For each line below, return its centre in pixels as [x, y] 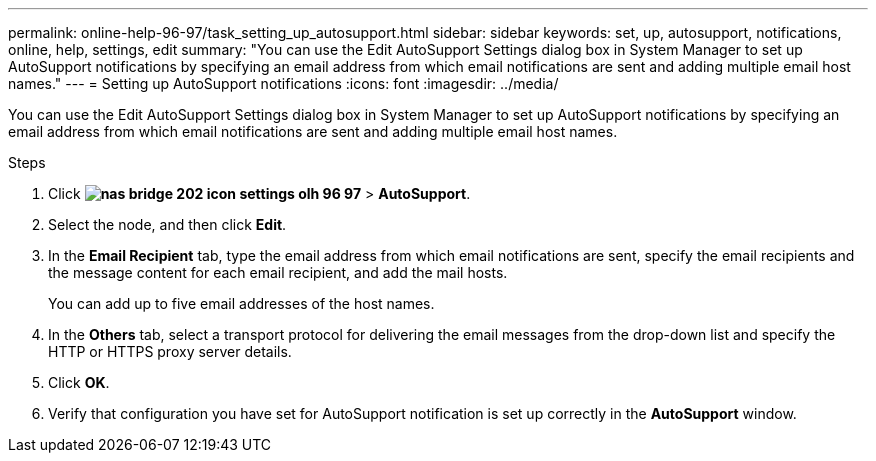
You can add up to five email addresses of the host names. [241, 303]
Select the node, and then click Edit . [167, 224]
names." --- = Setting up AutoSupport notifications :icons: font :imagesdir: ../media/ [283, 83]
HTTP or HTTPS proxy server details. [170, 351]
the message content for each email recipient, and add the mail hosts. [278, 272]
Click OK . [79, 382]
